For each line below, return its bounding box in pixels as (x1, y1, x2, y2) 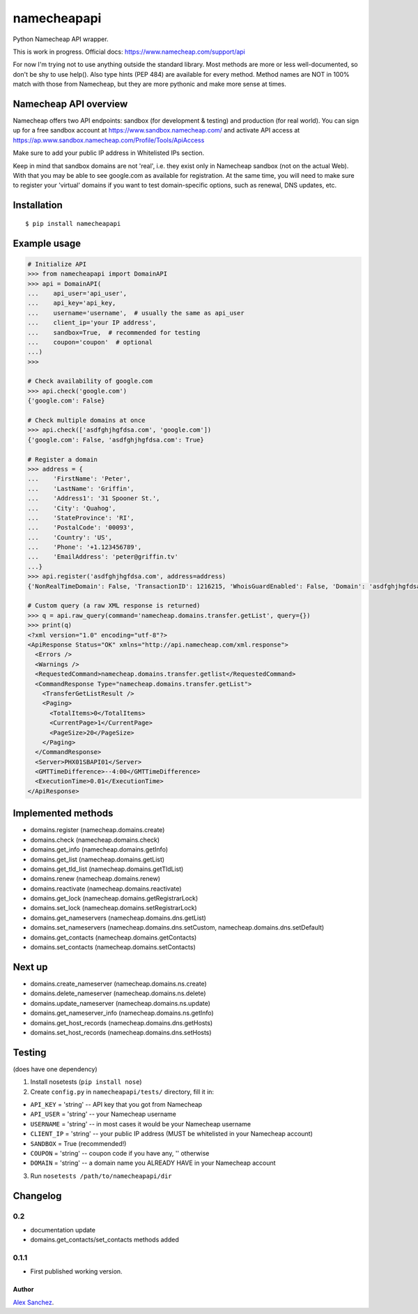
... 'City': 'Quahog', (27, 504, 116, 512)
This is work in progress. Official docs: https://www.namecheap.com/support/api (13, 47, 245, 56)
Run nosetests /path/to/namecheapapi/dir (30, 1172, 172, 1180)
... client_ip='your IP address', (27, 319, 157, 327)
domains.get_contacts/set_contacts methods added (30, 1235, 179, 1244)
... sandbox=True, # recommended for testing (27, 328, 201, 336)
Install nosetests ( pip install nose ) (30, 1078, 142, 1086)
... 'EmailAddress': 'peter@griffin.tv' (27, 553, 179, 561)
